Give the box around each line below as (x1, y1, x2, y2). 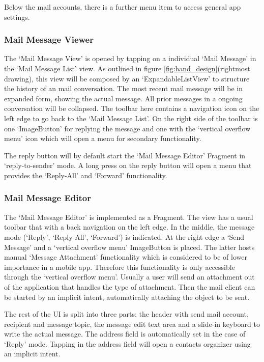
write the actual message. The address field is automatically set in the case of (4, 328, 246, 339)
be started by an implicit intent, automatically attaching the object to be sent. (4, 291, 250, 302)
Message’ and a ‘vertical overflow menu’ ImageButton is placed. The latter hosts (4, 241, 255, 252)
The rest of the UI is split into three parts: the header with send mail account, (4, 309, 249, 319)
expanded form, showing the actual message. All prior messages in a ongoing (4, 93, 243, 103)
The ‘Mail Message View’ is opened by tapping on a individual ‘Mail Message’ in (4, 53, 256, 64)
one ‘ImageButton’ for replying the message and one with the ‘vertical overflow (4, 123, 251, 133)
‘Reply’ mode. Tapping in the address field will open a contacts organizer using (4, 338, 251, 349)
